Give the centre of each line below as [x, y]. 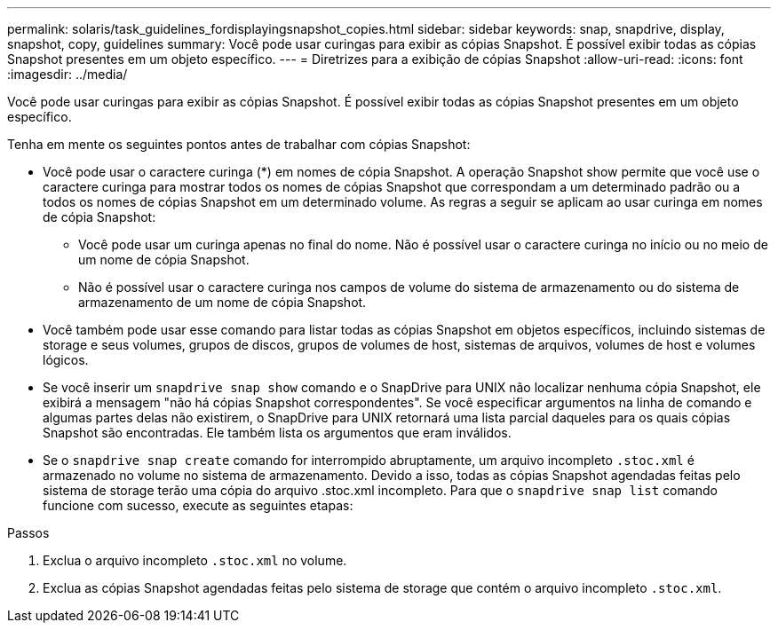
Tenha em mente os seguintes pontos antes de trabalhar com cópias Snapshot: [239, 144]
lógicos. [66, 360]
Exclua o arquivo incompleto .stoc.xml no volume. [195, 560]
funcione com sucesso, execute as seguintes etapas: [198, 505]
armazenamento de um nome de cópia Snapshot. [222, 302]
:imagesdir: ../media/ [67, 74]
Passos [28, 533]
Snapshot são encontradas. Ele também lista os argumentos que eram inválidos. [277, 433]
